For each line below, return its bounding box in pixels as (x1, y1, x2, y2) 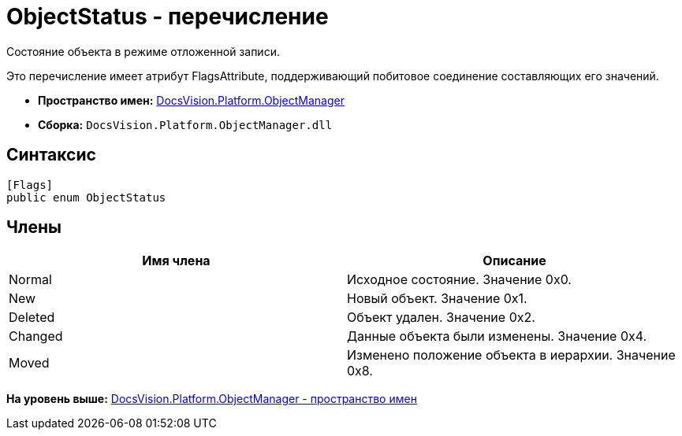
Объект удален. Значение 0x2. (347, 309, 535, 326)
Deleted (9, 309, 55, 326)
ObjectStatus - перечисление (6, 3, 329, 30)
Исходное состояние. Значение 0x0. (347, 272, 572, 288)
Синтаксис (6, 145, 96, 165)
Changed (9, 328, 63, 345)
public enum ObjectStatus (6, 190, 166, 204)
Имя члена (142, 253, 211, 269)
